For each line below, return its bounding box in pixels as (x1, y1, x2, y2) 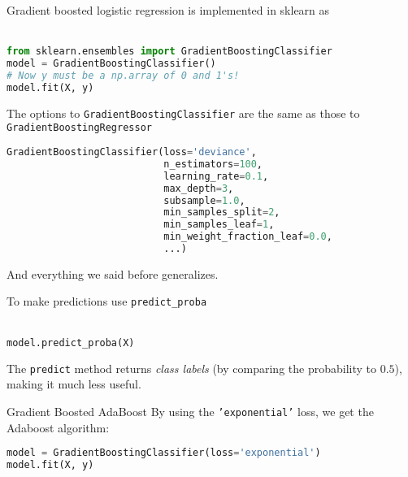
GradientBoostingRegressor (7, 122, 152, 134)
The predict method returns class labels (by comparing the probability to (7, 359, 376, 376)
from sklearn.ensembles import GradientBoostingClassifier (7, 46, 332, 58)
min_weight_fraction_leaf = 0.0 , (163, 231, 332, 243)
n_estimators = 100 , (163, 158, 263, 170)
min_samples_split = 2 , (163, 206, 280, 219)
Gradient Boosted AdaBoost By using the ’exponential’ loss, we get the (7, 402, 374, 419)
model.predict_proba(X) (7, 336, 135, 349)
